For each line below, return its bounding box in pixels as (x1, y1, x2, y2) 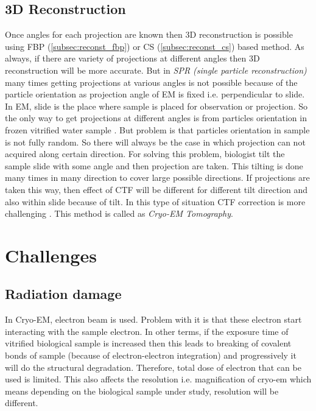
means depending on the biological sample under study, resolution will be (5, 384, 279, 397)
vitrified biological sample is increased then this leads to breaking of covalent (5, 337, 292, 350)
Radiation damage (5, 284, 122, 303)
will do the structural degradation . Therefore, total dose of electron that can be (5, 360, 301, 373)
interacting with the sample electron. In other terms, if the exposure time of (5, 325, 289, 337)
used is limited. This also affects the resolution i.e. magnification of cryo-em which (5, 373, 312, 385)
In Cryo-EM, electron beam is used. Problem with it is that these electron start (5, 313, 302, 326)
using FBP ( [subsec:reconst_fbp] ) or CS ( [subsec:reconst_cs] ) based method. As (5, 40, 304, 52)
